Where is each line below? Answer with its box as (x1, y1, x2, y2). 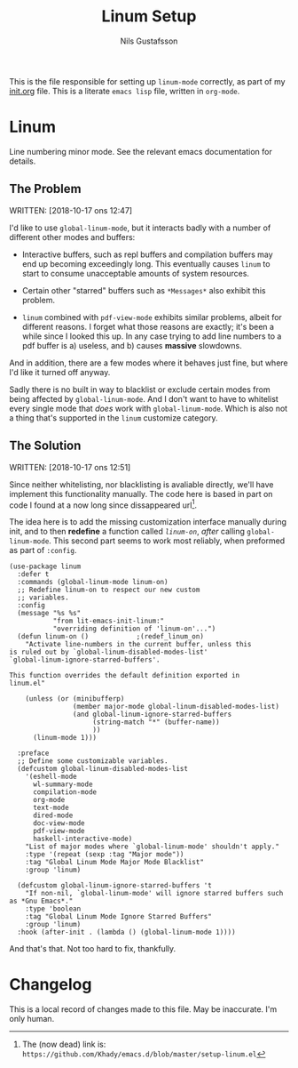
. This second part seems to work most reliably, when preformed (48, 535, 286, 546)
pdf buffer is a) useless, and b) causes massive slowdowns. (21, 340, 242, 350)
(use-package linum (9, 562, 82, 571)
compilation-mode (32, 788, 98, 797)
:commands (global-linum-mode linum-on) (17, 578, 169, 587)
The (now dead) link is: (21, 1039, 106, 1050)
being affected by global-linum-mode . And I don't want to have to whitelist (9, 393, 279, 404)
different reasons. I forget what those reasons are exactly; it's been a (21, 321, 275, 332)
